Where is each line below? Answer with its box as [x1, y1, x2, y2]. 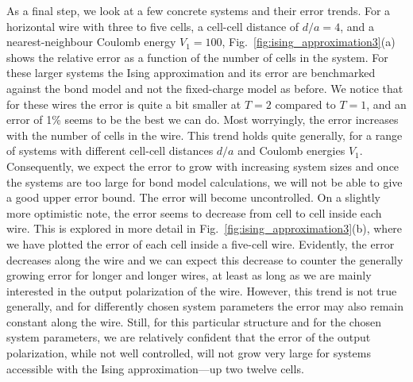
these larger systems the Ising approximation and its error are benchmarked [6, 64, 376, 81]
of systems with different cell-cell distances [6, 142, 214, 159]
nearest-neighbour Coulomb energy [6, 33, 176, 50]
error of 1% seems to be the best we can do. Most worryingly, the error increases [6, 111, 399, 128]
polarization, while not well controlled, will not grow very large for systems [6, 345, 371, 361]
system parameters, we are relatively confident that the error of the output [6, 329, 371, 345]
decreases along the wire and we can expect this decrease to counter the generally [6, 251, 403, 268]
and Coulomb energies [237, 142, 345, 159]
